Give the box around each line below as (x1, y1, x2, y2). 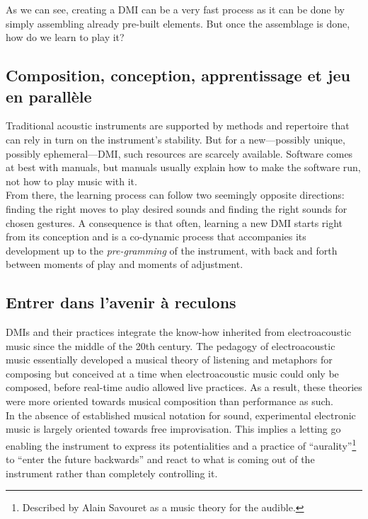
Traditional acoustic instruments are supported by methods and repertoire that (6, 118, 350, 133)
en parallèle (6, 85, 92, 107)
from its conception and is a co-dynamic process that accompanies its (6, 229, 306, 244)
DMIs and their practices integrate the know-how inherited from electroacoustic (6, 325, 352, 339)
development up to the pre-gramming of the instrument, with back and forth (6, 243, 338, 257)
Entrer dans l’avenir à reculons (6, 291, 236, 313)
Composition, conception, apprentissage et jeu (6, 64, 350, 86)
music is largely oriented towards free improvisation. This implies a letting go (6, 421, 341, 436)
